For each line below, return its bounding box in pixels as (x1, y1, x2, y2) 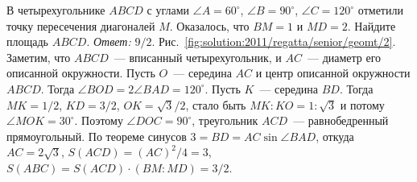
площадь (6, 33, 48, 50)
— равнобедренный (293, 112, 389, 129)
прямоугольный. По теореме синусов (6, 127, 187, 144)
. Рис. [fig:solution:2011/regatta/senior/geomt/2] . (151, 33, 396, 50)
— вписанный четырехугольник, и (114, 48, 282, 65)
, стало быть (185, 96, 246, 113)
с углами (147, 2, 190, 18)
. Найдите (347, 17, 396, 34)
